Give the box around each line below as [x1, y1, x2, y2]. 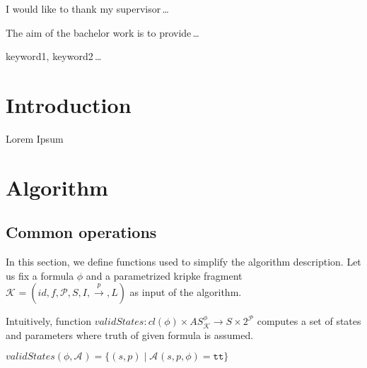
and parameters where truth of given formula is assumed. [6, 327, 254, 342]
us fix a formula [6, 268, 74, 283]
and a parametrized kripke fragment [86, 268, 243, 283]
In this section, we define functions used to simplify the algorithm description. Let [6, 254, 361, 269]
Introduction [6, 90, 132, 119]
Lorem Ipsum [6, 131, 64, 146]
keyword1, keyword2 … [6, 49, 102, 64]
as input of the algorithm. [129, 285, 242, 299]
